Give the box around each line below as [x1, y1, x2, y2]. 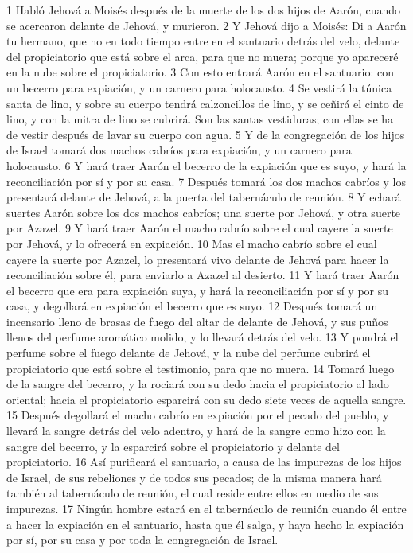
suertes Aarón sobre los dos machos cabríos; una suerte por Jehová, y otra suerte [6, 204, 401, 220]
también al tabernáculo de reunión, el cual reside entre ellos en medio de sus [6, 485, 379, 501]
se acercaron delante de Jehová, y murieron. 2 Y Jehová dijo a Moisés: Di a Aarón [6, 17, 407, 33]
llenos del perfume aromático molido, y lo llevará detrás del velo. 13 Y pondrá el [6, 329, 399, 345]
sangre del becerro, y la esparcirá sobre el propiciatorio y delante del [6, 438, 340, 454]
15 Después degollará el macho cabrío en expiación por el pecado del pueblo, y [6, 407, 389, 423]
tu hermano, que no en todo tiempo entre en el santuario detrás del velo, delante [6, 33, 400, 49]
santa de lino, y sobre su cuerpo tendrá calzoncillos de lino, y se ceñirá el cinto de [6, 95, 404, 111]
